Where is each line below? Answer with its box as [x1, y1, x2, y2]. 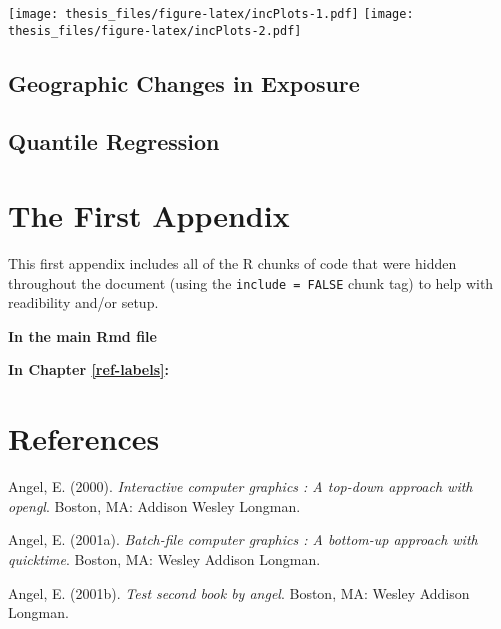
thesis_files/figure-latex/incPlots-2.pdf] [8, 23, 302, 38]
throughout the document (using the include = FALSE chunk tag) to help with [8, 272, 494, 293]
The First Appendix [8, 195, 290, 236]
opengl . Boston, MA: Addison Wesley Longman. [8, 495, 301, 516]
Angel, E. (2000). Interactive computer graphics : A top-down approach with [8, 476, 473, 497]
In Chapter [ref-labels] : [8, 359, 169, 380]
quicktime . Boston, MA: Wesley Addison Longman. [8, 548, 321, 569]
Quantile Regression [8, 126, 220, 157]
